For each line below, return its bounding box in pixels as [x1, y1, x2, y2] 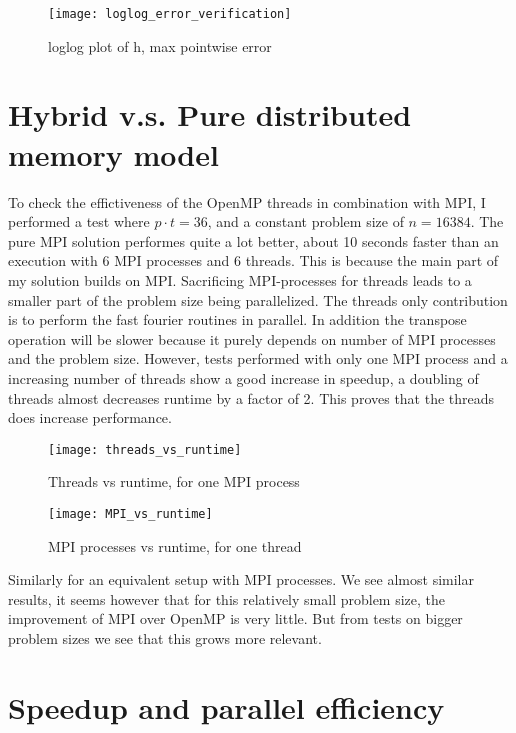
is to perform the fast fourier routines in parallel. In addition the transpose [8, 309, 467, 330]
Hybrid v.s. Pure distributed [8, 94, 412, 135]
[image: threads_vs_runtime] [48, 442, 242, 457]
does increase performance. [8, 407, 172, 428]
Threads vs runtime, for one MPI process [48, 471, 300, 492]
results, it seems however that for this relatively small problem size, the [8, 588, 446, 609]
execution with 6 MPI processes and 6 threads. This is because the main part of [8, 250, 499, 271]
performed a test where [8, 211, 150, 232]
